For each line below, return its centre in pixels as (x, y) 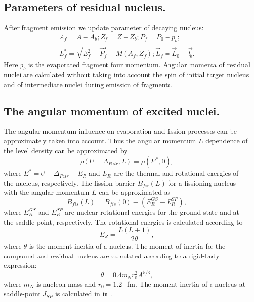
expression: (20, 265)
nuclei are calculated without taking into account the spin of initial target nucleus (127, 74)
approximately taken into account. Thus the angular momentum (100, 140)
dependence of (226, 140)
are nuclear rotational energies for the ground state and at (152, 212)
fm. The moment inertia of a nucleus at (186, 284)
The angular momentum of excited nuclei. (112, 110)
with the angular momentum (47, 192)
